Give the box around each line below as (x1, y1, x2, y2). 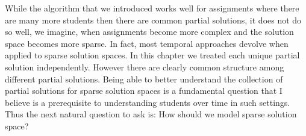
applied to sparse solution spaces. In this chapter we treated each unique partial (5, 49, 300, 61)
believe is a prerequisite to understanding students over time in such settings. (5, 96, 290, 108)
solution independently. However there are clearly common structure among (5, 60, 284, 73)
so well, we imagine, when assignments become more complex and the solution (5, 25, 294, 38)
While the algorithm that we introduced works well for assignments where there (5, 2, 299, 14)
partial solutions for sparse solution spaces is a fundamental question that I (5, 84, 283, 97)
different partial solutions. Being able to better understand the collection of (5, 72, 283, 85)
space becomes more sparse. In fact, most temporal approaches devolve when (5, 37, 289, 49)
